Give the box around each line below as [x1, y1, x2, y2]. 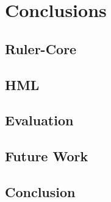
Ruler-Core [5, 39, 77, 58]
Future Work [5, 147, 88, 165]
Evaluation [5, 111, 74, 130]
